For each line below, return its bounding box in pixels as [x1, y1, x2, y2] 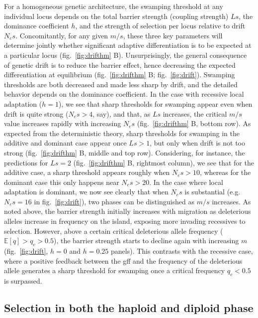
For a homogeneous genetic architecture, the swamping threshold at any [4, 1, 223, 11]
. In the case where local [149, 176, 223, 187]
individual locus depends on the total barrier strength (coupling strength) [4, 10, 229, 21]
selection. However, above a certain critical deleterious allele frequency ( [4, 225, 223, 236]
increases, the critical [163, 108, 227, 119]
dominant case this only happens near [4, 176, 119, 187]
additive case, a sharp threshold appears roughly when [4, 167, 170, 177]
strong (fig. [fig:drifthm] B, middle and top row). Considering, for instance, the [4, 147, 245, 158]
